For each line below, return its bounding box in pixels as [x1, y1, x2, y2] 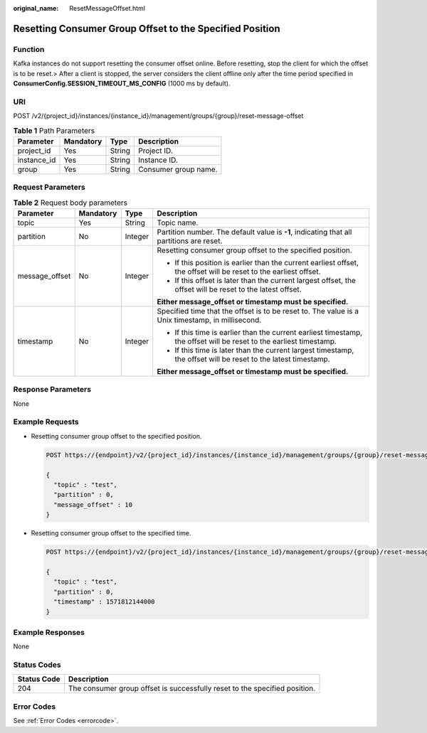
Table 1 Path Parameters [13, 125, 95, 135]
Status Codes [13, 660, 61, 670]
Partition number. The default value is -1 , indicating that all [157, 227, 352, 237]
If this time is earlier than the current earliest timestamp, [174, 327, 363, 337]
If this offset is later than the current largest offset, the [174, 275, 356, 285]
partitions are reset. [157, 235, 223, 245]
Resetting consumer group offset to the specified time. [31, 529, 191, 537]
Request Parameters [13, 182, 85, 192]
